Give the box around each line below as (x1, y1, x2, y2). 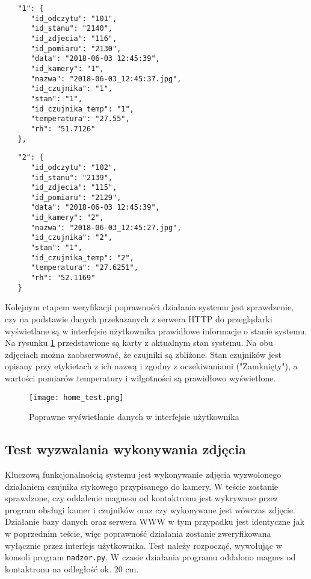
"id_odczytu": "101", (30, 14, 117, 23)
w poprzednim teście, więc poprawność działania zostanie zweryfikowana (5, 527, 271, 539)
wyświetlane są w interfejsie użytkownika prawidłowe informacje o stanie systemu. (5, 324, 307, 337)
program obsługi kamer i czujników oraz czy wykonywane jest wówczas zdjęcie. (5, 503, 295, 516)
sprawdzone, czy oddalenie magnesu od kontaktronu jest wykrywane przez (5, 492, 278, 504)
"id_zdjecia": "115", (30, 183, 117, 192)
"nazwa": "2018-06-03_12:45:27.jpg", (30, 223, 182, 232)
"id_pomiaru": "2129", (30, 193, 122, 202)
